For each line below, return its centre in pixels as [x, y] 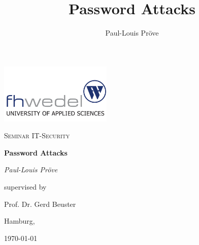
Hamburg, [20, 221]
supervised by [25, 187]
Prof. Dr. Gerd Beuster [40, 204]
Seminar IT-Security [37, 135]
